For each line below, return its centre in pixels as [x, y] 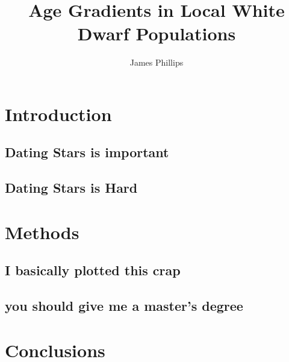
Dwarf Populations [157, 33]
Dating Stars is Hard [71, 188]
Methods [42, 232]
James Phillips [157, 62]
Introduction [58, 114]
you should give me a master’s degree [124, 306]
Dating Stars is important [87, 152]
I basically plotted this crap [93, 270]
